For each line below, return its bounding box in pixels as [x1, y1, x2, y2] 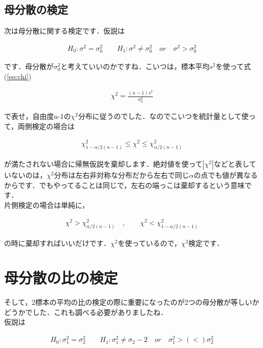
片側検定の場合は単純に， [4, 200, 89, 210]
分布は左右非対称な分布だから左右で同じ [54, 170, 189, 180]
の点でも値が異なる [193, 170, 258, 180]
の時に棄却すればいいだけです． [4, 237, 111, 248]
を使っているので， [117, 237, 181, 248]
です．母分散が [4, 61, 54, 72]
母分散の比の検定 [4, 267, 118, 288]
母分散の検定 [4, 2, 68, 17]
